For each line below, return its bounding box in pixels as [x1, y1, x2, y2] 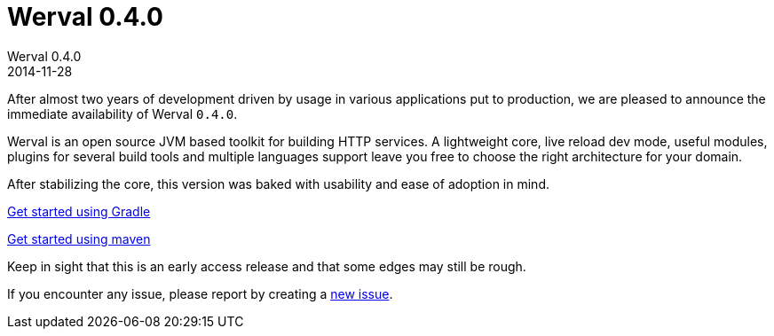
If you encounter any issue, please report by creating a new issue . [7, 285, 393, 301]
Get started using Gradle [7, 203, 151, 219]
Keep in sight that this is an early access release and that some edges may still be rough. [7, 258, 526, 274]
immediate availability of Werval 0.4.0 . [7, 105, 238, 121]
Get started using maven [7, 231, 151, 246]
